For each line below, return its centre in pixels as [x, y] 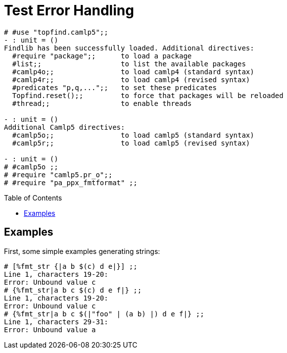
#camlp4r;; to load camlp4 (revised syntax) [131, 79]
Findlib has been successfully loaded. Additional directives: [129, 48]
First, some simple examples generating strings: [82, 251]
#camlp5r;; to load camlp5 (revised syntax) [131, 143]
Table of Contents [33, 198]
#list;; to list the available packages [129, 64]
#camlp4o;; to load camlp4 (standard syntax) [133, 72]
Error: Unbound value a [50, 329]
